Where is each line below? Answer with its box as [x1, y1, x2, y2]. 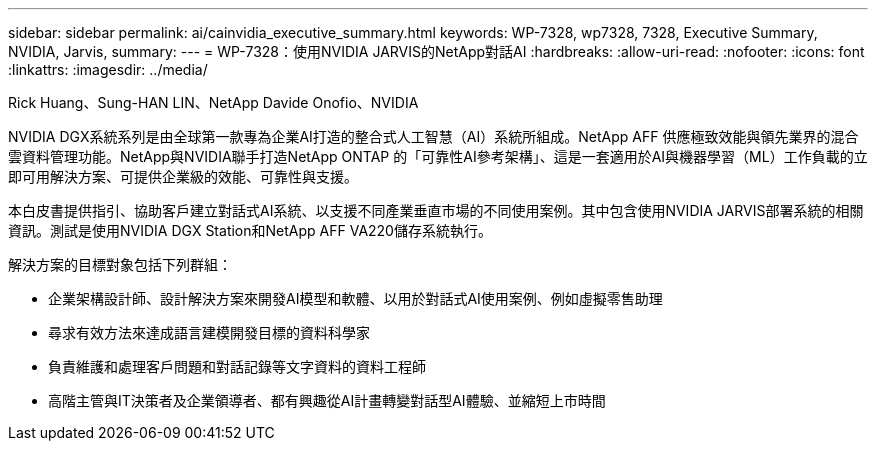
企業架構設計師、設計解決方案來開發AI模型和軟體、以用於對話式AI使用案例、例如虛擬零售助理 [48, 290, 663, 307]
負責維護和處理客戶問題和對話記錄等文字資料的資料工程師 [48, 358, 426, 375]
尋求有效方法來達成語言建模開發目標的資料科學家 [48, 324, 370, 341]
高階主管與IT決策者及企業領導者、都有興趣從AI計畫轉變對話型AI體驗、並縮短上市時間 [48, 392, 606, 409]
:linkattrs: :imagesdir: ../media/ [8, 61, 208, 78]
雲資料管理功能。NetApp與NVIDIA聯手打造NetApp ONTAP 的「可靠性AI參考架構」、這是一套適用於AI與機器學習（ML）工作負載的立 [8, 148, 868, 165]
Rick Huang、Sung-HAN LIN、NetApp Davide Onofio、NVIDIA [8, 94, 419, 111]
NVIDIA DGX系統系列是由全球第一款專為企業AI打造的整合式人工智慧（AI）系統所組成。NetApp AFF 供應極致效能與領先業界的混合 [8, 128, 859, 145]
